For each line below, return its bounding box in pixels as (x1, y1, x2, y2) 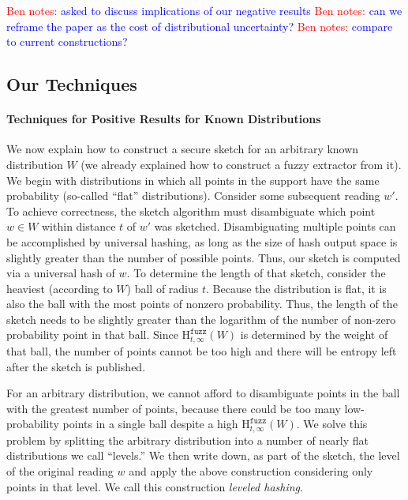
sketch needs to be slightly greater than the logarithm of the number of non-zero (6, 310, 396, 327)
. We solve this (296, 415, 368, 432)
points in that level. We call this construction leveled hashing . (6, 478, 303, 494)
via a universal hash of (6, 265, 115, 281)
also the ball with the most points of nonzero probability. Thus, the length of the (6, 295, 398, 312)
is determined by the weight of (240, 326, 388, 343)
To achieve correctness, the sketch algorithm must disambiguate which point (6, 202, 376, 219)
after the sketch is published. (6, 358, 146, 374)
